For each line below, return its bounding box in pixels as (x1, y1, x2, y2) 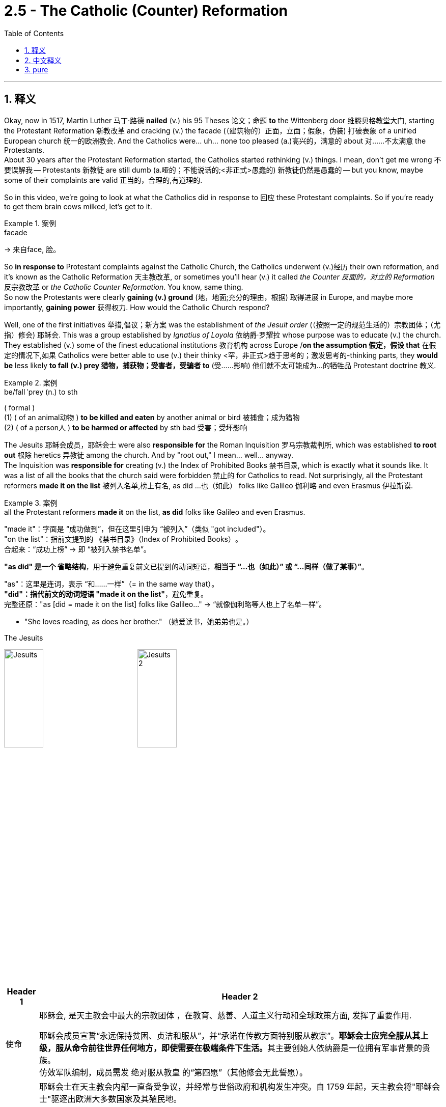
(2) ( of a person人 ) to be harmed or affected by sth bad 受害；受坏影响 (4, 423, 247, 432)
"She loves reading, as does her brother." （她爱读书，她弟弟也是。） (24, 617, 254, 626)
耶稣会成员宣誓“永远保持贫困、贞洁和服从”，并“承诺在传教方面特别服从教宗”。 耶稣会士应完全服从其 (39, 1031, 421, 1041)
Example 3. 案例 (4, 498, 58, 507)
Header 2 (221, 991, 258, 1002)
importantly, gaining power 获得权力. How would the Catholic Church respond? (4, 302, 270, 312)
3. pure (24, 65, 48, 74)
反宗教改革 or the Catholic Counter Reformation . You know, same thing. (4, 282, 243, 291)
